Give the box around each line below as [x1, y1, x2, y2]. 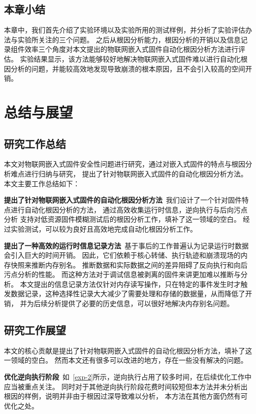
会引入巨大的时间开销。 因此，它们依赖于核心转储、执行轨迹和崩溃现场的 [4, 250, 241, 260]
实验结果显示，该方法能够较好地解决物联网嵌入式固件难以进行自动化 [20, 53, 241, 64]
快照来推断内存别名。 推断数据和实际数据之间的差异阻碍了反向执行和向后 [10, 259, 248, 270]
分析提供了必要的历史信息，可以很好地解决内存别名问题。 [47, 298, 234, 309]
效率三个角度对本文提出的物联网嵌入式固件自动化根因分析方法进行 [24, 44, 238, 54]
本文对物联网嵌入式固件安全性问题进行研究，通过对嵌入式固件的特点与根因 [4, 159, 245, 169]
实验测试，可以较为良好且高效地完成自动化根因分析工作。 [10, 223, 197, 234]
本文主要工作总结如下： [4, 178, 80, 188]
